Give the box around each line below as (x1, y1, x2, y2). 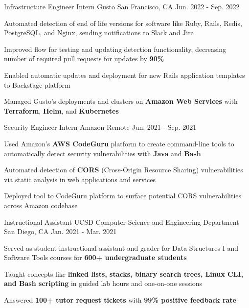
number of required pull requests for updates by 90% (4, 53, 164, 64)
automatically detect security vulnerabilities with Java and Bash (4, 148, 201, 158)
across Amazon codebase (4, 200, 78, 210)
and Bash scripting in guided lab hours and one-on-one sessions (4, 278, 202, 288)
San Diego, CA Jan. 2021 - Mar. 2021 (4, 226, 117, 237)
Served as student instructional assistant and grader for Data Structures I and (4, 242, 238, 253)
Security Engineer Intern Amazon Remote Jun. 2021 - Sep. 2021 (4, 122, 197, 132)
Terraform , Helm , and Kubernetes (4, 105, 119, 116)
